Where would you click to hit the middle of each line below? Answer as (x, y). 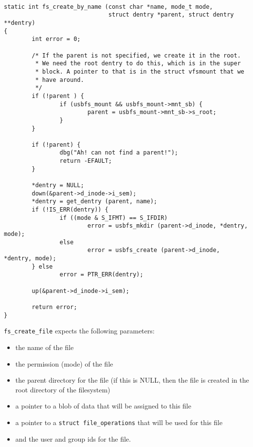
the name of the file (45, 347)
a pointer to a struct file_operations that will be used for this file (119, 422)
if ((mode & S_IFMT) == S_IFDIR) (114, 218)
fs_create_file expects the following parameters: (79, 331)
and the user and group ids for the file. (73, 438)
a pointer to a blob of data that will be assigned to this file (103, 406)
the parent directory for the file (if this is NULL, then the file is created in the (132, 380)
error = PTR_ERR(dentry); (101, 275)
